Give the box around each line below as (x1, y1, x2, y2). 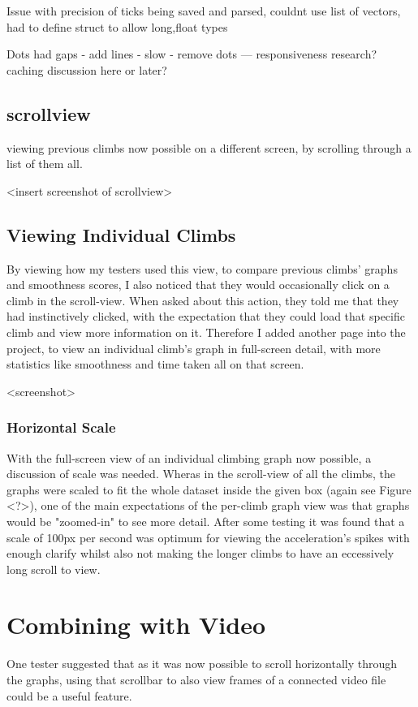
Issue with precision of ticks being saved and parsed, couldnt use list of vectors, (6, 2, 401, 19)
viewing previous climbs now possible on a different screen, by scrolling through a (6, 139, 412, 156)
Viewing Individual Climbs (6, 222, 236, 247)
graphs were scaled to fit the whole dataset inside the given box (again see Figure (6, 481, 412, 498)
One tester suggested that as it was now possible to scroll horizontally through (6, 655, 398, 672)
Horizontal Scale (6, 417, 116, 438)
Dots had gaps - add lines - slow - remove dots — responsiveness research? (6, 45, 377, 63)
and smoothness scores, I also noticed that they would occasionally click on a (6, 276, 390, 293)
